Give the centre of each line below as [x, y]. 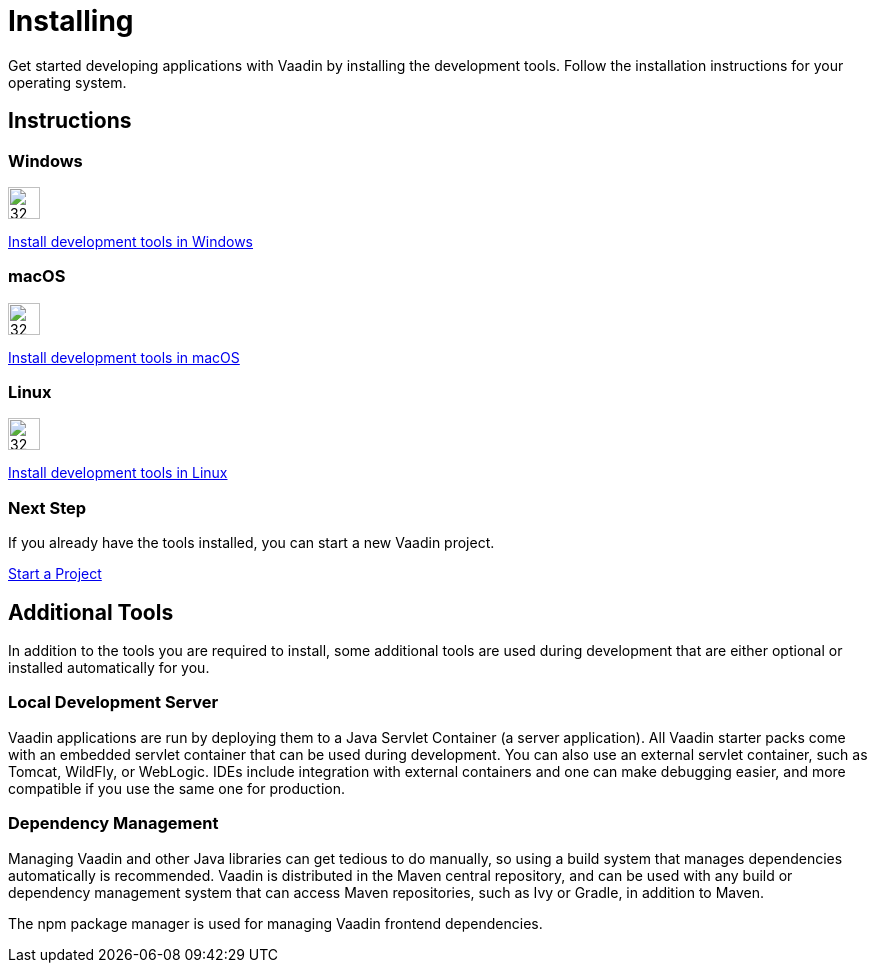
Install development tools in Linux [118, 473]
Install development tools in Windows [131, 241]
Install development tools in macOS [124, 357]
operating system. [67, 82]
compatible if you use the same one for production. [176, 788]
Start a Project [55, 574]
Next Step [47, 507]
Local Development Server [113, 702]
